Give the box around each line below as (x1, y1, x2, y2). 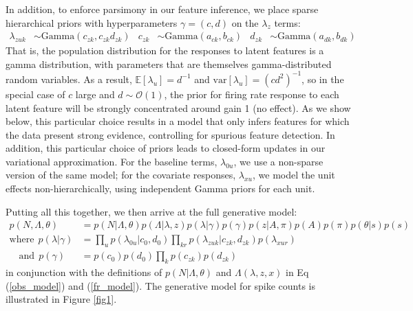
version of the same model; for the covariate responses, (6, 168, 236, 182)
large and (75, 87, 115, 101)
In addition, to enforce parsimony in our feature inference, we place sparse (6, 2, 319, 16)
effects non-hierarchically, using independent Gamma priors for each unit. (6, 181, 315, 196)
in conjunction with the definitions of (6, 264, 162, 279)
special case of (6, 87, 65, 101)
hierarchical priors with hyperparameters (6, 15, 178, 30)
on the (231, 15, 259, 30)
